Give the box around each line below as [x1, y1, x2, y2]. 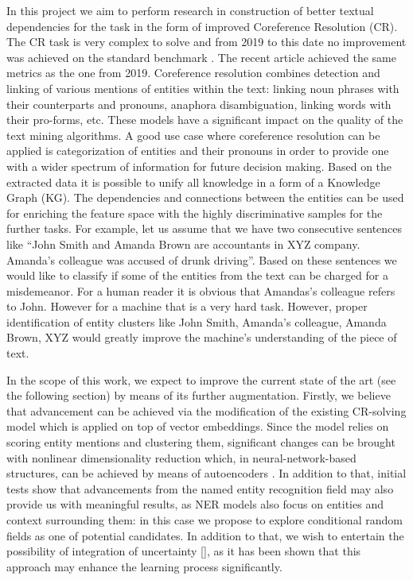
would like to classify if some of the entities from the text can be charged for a [6, 267, 388, 284]
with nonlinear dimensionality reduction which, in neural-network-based [6, 449, 357, 466]
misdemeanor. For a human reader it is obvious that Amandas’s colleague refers [6, 282, 395, 299]
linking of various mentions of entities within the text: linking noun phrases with [6, 79, 399, 96]
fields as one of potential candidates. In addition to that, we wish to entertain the [6, 527, 404, 543]
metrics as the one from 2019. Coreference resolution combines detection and [6, 64, 380, 81]
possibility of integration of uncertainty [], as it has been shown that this [6, 543, 361, 559]
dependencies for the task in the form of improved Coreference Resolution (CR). [6, 17, 398, 34]
